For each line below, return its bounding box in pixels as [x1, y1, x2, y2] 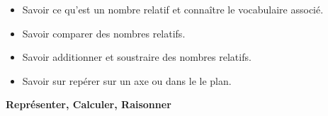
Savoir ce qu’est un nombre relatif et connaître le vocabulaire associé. [22, 2, 324, 16]
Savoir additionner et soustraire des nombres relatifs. [22, 50, 251, 64]
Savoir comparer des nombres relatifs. [22, 25, 186, 40]
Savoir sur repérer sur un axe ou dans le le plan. [22, 73, 232, 88]
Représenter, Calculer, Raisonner [6, 97, 171, 112]
